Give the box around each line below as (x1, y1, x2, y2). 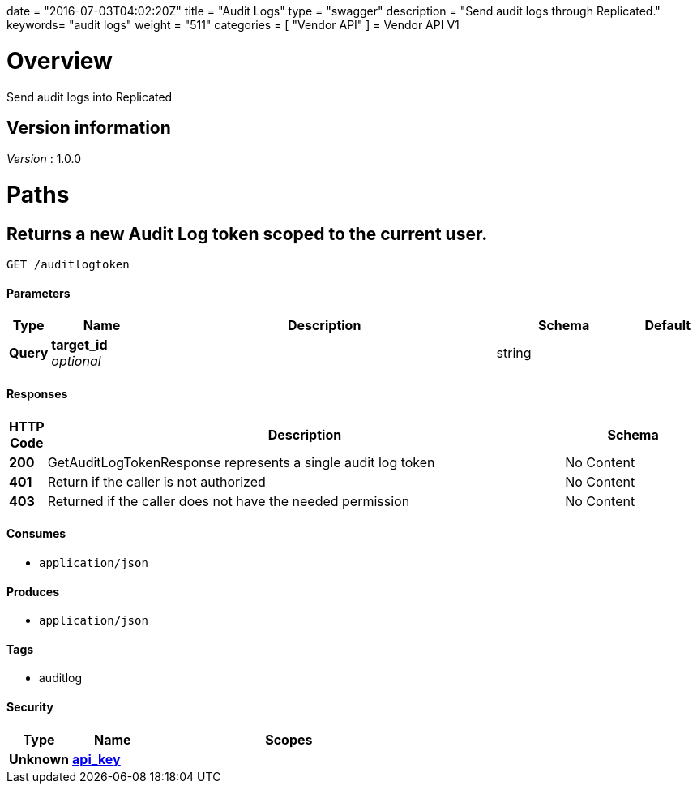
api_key (72, 750, 121, 767)
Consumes (6, 526, 66, 541)
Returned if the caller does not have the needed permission (47, 492, 410, 509)
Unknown (9, 750, 70, 767)
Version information (6, 117, 171, 138)
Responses (6, 387, 68, 401)
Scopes (265, 731, 313, 748)
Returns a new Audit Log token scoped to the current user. (6, 223, 488, 244)
